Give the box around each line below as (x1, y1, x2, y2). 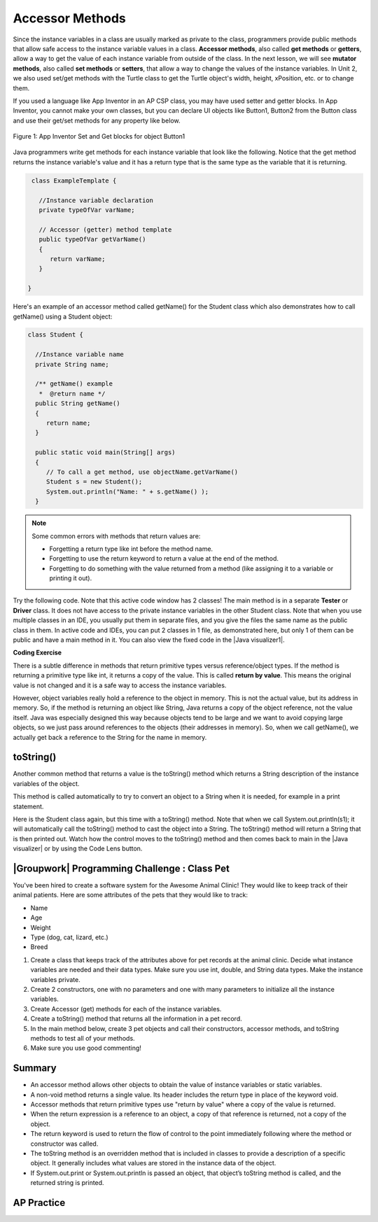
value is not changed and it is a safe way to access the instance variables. (13, 681, 227, 689)
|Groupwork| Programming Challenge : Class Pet (13, 862, 230, 874)
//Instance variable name (35, 351, 124, 358)
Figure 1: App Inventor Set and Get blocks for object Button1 (13, 132, 185, 141)
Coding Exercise (13, 648, 62, 657)
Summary (13, 1062, 57, 1074)
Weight (30, 923, 52, 932)
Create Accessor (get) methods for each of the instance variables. (30, 1004, 222, 1013)
